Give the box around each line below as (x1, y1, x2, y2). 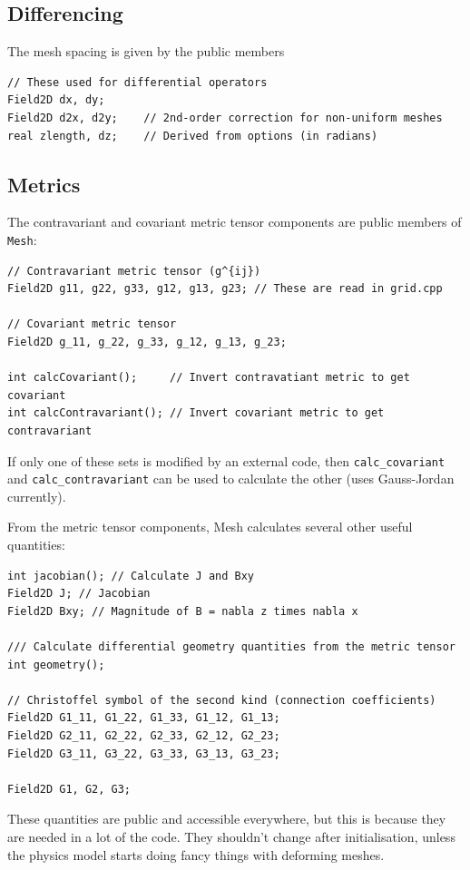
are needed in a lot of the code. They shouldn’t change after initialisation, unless (7, 826, 455, 846)
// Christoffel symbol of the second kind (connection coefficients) (7, 693, 436, 707)
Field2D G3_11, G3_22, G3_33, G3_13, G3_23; (7, 747, 280, 760)
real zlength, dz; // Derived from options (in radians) (7, 129, 378, 142)
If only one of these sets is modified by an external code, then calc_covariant (7, 451, 446, 470)
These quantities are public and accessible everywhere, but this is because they (7, 809, 446, 828)
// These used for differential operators (7, 75, 268, 89)
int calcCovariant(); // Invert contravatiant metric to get (7, 371, 410, 385)
